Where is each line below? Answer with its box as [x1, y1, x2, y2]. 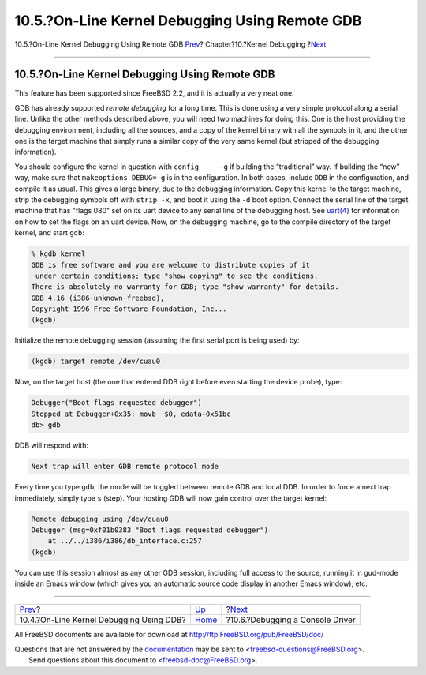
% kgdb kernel [31, 249, 86, 258]
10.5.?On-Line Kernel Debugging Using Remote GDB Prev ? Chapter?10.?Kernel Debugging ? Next [14, 39, 327, 49]
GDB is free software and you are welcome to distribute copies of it [31, 261, 311, 269]
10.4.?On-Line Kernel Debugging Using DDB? [19, 614, 186, 625]
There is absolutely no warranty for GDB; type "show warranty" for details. [31, 283, 339, 291]
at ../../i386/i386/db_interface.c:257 [47, 537, 203, 546]
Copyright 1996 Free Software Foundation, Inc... [31, 305, 227, 313]
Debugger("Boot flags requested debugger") [31, 399, 203, 407]
